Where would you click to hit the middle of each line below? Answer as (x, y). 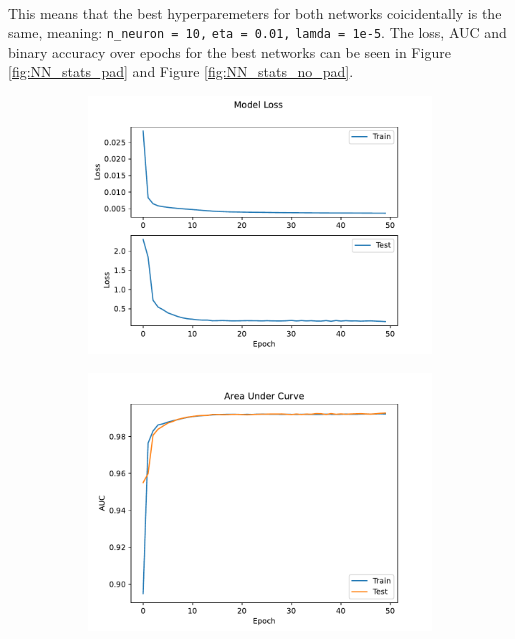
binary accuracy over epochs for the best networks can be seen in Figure (229, 51)
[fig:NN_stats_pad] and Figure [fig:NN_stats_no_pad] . (181, 71)
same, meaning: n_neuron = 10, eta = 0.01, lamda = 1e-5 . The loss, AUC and (257, 32)
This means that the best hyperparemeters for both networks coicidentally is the (255, 12)
